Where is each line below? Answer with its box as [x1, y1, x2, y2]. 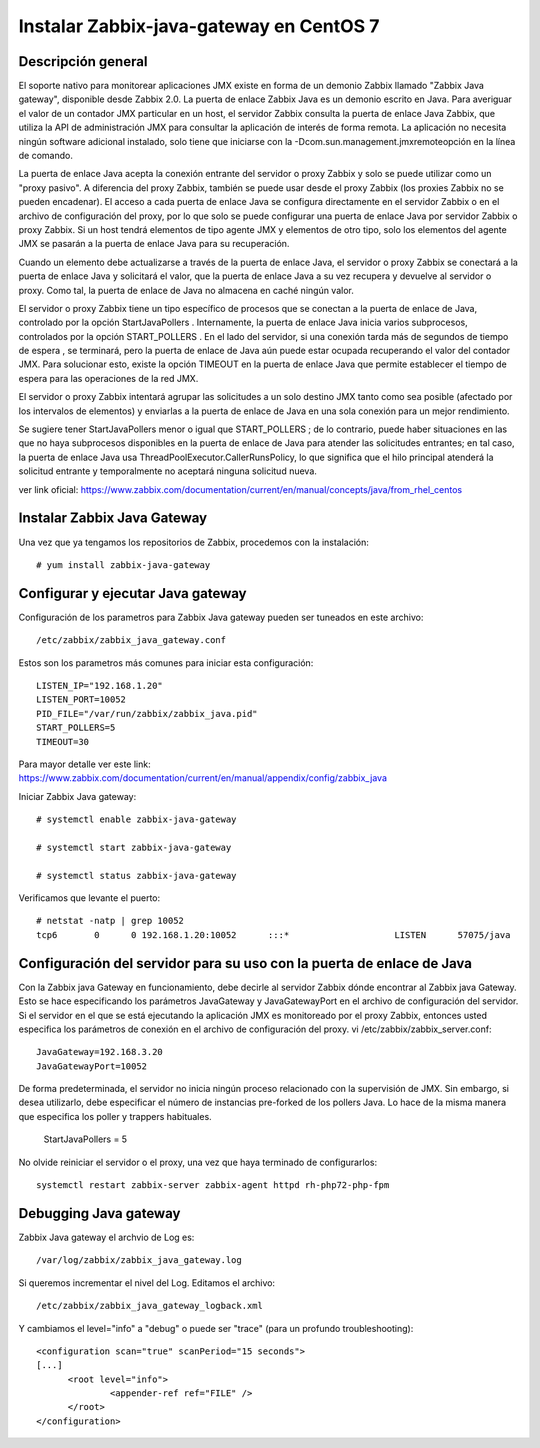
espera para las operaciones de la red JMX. [18, 372, 199, 384]
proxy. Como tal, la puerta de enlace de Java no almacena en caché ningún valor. [18, 284, 354, 296]
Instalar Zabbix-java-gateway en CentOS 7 [18, 15, 380, 37]
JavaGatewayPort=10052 [36, 1060, 148, 1072]
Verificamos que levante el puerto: [18, 892, 161, 904]
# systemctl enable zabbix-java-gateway [36, 814, 237, 825]
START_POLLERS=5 [36, 722, 116, 734]
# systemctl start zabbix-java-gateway [36, 841, 232, 853]
